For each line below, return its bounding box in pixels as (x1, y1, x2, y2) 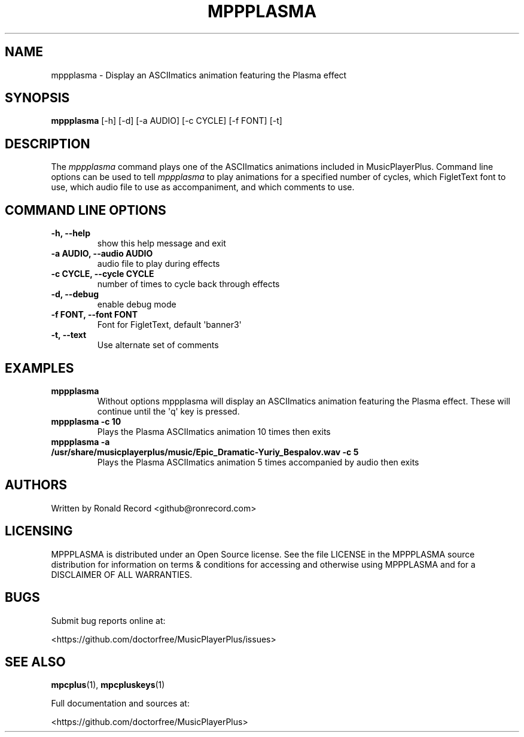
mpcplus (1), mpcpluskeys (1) (51, 680, 165, 690)
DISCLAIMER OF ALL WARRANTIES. (51, 569, 193, 580)
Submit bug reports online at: (51, 615, 166, 626)
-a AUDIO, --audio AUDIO (51, 248, 153, 259)
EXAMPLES (5, 360, 74, 376)
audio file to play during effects (97, 258, 220, 269)
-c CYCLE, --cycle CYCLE (51, 269, 154, 279)
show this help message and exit (97, 238, 226, 249)
